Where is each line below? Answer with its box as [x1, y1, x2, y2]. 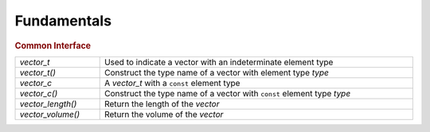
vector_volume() [19, 108, 80, 119]
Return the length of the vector [104, 98, 220, 109]
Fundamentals [14, 12, 111, 29]
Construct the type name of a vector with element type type [104, 67, 330, 78]
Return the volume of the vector [104, 108, 224, 119]
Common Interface [14, 40, 92, 51]
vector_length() [19, 98, 77, 109]
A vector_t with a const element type [104, 77, 240, 88]
